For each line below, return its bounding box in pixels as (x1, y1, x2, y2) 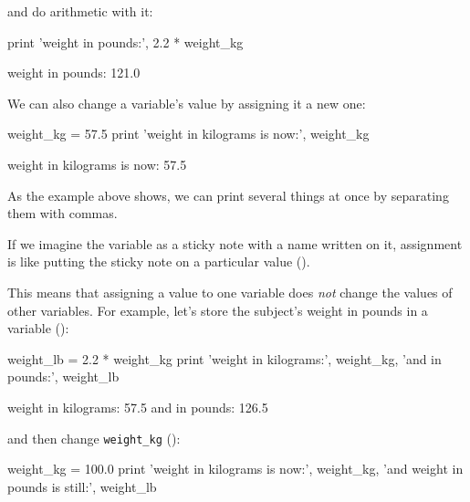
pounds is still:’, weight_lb (7, 476, 157, 496)
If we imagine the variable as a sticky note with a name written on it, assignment (7, 234, 463, 253)
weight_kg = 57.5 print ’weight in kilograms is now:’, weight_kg (7, 124, 370, 143)
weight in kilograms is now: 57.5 (7, 154, 187, 173)
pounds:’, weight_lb (7, 367, 120, 386)
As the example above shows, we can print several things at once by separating (7, 185, 449, 204)
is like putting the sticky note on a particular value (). (7, 252, 310, 271)
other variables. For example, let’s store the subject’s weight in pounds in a (7, 300, 428, 319)
